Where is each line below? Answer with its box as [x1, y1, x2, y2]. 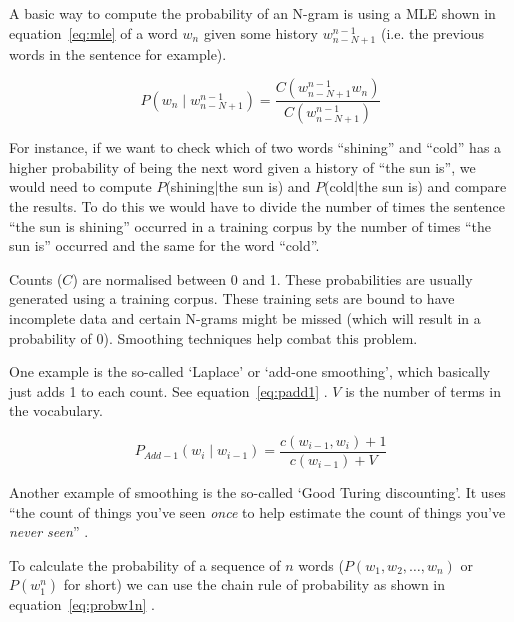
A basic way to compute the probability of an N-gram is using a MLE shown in [9, 3, 496, 23]
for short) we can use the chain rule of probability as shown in [63, 574, 446, 595]
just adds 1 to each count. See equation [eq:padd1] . [9, 380, 328, 401]
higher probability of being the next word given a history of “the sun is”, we [9, 156, 476, 177]
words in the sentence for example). [9, 43, 227, 64]
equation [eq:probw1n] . [9, 594, 155, 615]
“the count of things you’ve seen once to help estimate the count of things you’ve [9, 501, 506, 522]
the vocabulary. [9, 400, 103, 421]
